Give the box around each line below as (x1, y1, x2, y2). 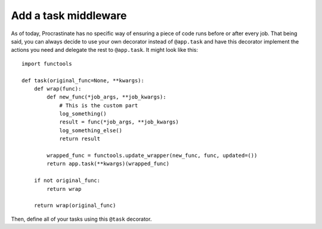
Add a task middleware (11, 9, 127, 22)
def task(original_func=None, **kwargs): (21, 77, 144, 83)
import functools (21, 60, 72, 67)
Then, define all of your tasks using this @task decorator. (11, 215, 152, 222)
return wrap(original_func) (33, 202, 116, 209)
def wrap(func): (33, 85, 82, 92)
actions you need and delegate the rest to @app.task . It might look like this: (11, 47, 198, 54)
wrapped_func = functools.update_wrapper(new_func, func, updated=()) (47, 152, 258, 159)
